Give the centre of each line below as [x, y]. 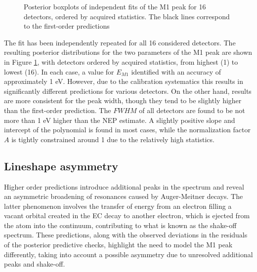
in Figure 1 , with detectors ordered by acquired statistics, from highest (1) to [121, 61]
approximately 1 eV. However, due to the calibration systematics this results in [124, 81]
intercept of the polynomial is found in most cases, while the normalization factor [127, 130]
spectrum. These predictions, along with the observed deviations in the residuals [126, 235]
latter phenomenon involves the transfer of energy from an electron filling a [118, 206]
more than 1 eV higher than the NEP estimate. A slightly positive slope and [120, 120]
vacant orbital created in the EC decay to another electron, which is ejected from [127, 215]
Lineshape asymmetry [61, 166]
